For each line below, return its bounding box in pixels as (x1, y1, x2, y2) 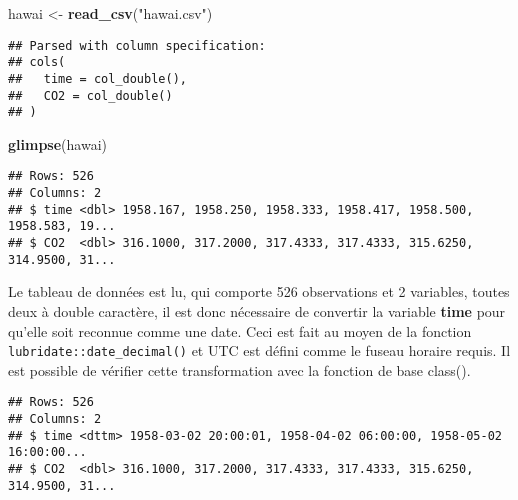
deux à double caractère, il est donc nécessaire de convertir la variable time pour (8, 301, 506, 321)
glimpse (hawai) (8, 133, 107, 154)
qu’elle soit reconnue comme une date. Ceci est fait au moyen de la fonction (8, 320, 472, 341)
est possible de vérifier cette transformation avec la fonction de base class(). (8, 359, 471, 380)
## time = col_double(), (8, 71, 187, 86)
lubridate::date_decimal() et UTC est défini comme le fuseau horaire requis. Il (8, 340, 511, 361)
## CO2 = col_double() (8, 88, 173, 103)
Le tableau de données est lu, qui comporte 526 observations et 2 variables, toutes (8, 281, 510, 302)
